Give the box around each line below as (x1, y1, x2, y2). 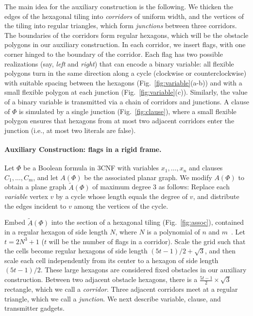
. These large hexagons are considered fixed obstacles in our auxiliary (40, 265, 247, 275)
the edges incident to (4, 200, 67, 211)
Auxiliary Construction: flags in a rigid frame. (4, 144, 162, 154)
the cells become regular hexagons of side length (4, 246, 148, 256)
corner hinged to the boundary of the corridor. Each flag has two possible (4, 49, 223, 59)
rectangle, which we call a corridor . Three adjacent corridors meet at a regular (4, 283, 238, 294)
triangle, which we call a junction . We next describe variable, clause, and (4, 293, 221, 303)
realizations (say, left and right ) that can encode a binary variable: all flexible (4, 58, 234, 68)
